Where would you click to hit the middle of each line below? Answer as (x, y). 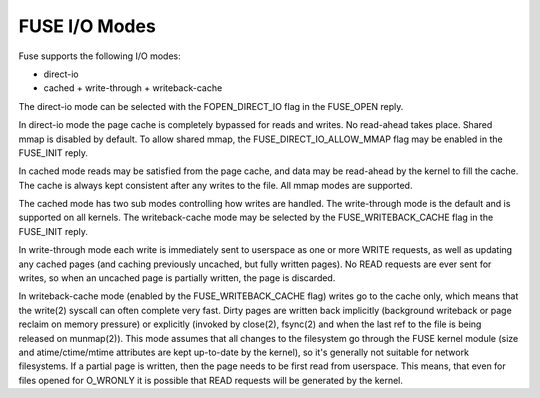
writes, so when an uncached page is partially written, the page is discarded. (177, 278)
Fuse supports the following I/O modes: (99, 56)
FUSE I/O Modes (87, 26)
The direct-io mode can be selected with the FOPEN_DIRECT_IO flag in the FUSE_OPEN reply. (211, 106)
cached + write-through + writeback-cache (133, 88)
